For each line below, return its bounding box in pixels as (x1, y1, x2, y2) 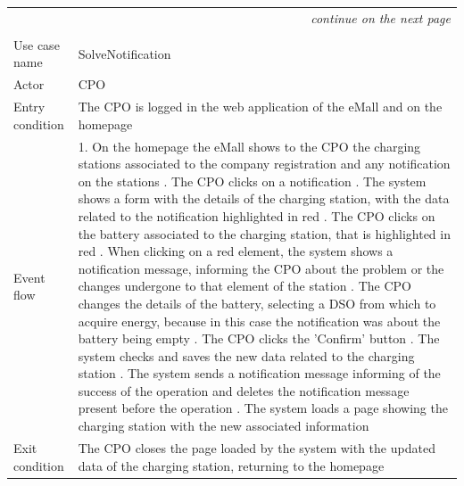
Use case (13, 35, 60, 54)
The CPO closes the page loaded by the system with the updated (78, 438, 435, 457)
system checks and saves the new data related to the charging (78, 346, 415, 365)
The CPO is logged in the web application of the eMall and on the (78, 97, 443, 116)
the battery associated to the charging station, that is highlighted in (78, 224, 451, 243)
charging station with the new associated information (78, 416, 369, 435)
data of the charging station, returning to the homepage (78, 456, 385, 474)
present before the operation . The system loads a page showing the (78, 399, 448, 417)
